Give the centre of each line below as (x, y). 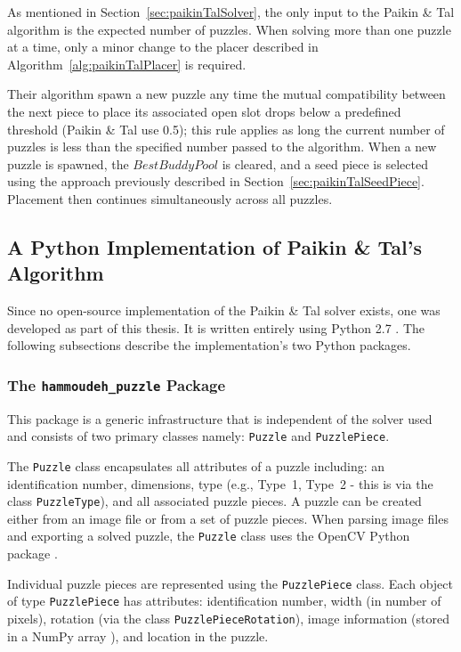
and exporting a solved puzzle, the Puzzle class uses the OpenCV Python (209, 536)
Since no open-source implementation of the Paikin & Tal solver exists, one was (224, 310)
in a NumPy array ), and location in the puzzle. (138, 636)
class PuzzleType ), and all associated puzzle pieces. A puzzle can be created (214, 501)
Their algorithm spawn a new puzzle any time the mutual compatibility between (226, 94)
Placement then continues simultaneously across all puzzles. (170, 198)
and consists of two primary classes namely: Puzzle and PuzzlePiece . (198, 436)
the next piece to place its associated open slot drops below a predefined (204, 111)
